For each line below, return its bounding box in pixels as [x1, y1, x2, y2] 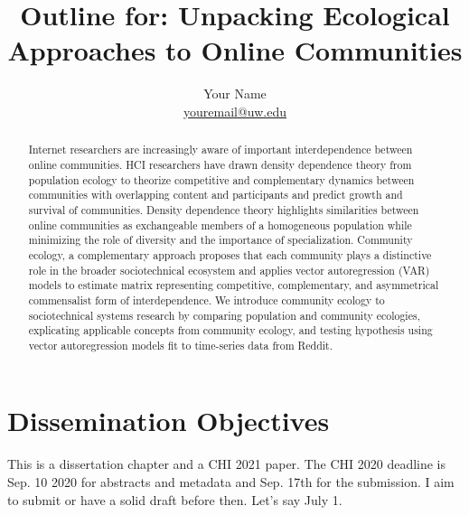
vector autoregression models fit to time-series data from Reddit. [28, 337, 333, 352]
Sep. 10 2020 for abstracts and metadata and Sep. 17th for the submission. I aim [7, 473, 455, 492]
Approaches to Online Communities [7, 32, 463, 69]
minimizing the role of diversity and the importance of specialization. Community [28, 232, 413, 248]
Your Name [203, 84, 267, 103]
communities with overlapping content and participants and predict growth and [28, 187, 403, 202]
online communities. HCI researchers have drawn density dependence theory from [28, 156, 412, 172]
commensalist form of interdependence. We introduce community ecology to [28, 292, 385, 307]
